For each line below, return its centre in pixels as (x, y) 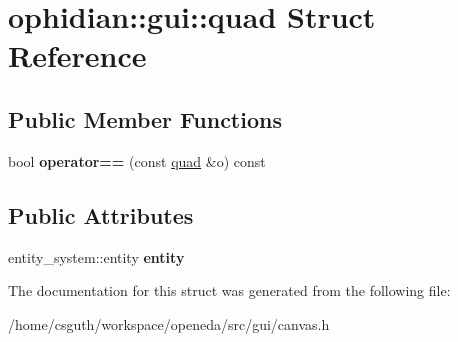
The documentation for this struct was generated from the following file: (229, 290)
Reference (77, 55)
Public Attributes (101, 214)
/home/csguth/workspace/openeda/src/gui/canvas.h (169, 323)
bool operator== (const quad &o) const (137, 160)
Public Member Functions (145, 118)
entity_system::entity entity (96, 256)
